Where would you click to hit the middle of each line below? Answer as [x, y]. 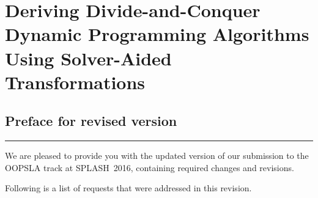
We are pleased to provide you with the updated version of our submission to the [157, 156]
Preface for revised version [91, 121]
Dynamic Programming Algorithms [157, 34]
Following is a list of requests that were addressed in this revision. [128, 188]
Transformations [75, 82]
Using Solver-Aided [88, 58]
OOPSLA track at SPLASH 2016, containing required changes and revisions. [150, 167]
